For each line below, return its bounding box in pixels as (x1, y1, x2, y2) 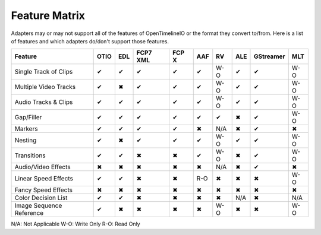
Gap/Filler (14, 113, 42, 122)
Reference (14, 209, 44, 217)
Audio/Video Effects (14, 163, 71, 172)
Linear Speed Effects (14, 174, 74, 183)
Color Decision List (14, 193, 68, 202)
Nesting (14, 136, 37, 145)
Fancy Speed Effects (14, 186, 73, 194)
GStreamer (253, 52, 285, 61)
